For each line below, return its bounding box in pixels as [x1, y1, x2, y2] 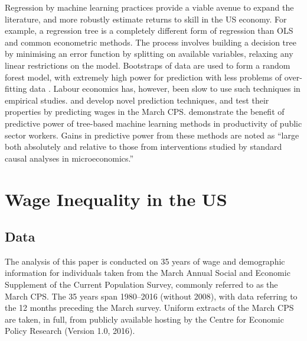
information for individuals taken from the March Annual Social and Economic [5, 266, 290, 279]
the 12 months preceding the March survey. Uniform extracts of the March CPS [5, 301, 294, 314]
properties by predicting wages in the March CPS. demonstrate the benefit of [5, 105, 285, 118]
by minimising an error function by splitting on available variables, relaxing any [5, 47, 293, 60]
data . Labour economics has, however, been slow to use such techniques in [30, 82, 301, 95]
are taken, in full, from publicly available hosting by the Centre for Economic [5, 313, 284, 325]
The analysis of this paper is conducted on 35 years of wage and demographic [5, 255, 285, 267]
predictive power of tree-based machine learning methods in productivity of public [5, 117, 302, 129]
